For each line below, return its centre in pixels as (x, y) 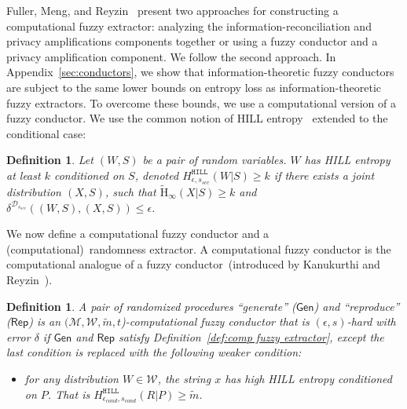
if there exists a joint (324, 175)
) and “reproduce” (357, 306)
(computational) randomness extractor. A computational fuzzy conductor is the (199, 248)
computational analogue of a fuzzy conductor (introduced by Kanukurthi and (193, 264)
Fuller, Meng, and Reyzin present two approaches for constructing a (172, 10)
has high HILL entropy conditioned (308, 378)
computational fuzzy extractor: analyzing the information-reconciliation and (189, 26)
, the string (184, 378)
